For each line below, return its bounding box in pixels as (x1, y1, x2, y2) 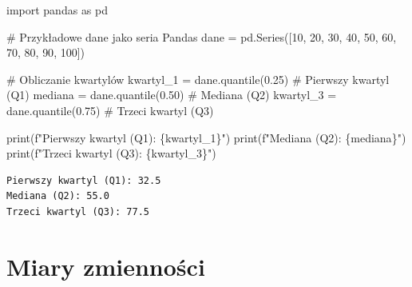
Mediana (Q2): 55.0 (6, 190, 109, 202)
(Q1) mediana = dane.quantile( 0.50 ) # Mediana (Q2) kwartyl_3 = (6, 86, 337, 103)
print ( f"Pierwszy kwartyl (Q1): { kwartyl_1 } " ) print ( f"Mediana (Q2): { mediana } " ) (6, 129, 406, 145)
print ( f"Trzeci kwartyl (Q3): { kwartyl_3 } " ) (6, 145, 216, 161)
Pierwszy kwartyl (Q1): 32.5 (6, 174, 161, 186)
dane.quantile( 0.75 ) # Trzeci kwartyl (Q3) (6, 102, 214, 118)
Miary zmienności (6, 249, 205, 282)
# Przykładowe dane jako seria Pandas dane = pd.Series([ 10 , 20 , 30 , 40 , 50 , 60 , (6, 28, 397, 45)
